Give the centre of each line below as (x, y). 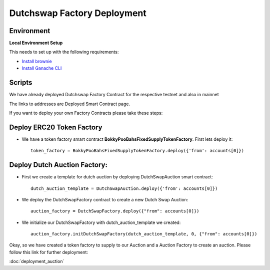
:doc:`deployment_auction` (37, 261)
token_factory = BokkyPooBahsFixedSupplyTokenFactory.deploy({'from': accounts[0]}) (137, 151)
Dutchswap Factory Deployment (78, 13)
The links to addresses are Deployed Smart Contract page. (69, 104)
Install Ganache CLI (42, 68)
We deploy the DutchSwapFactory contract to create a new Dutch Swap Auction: (105, 199)
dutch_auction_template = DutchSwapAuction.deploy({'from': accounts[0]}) (124, 188)
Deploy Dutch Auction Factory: (58, 165)
